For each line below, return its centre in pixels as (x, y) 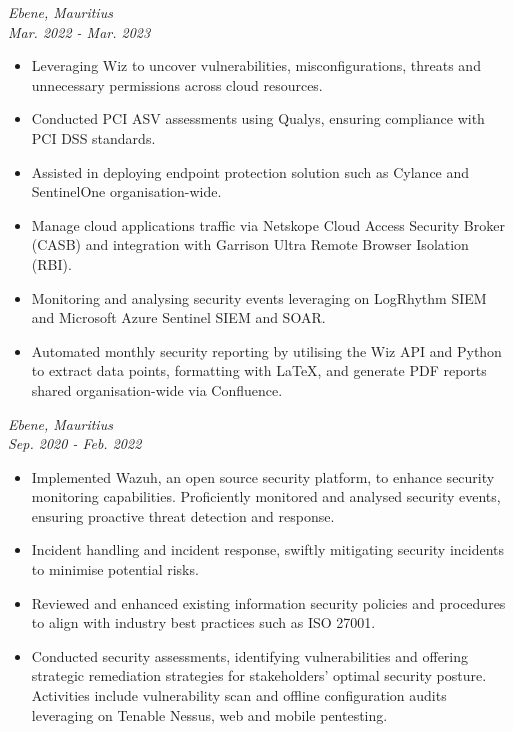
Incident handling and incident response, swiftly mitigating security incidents (268, 549)
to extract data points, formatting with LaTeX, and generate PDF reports (259, 370)
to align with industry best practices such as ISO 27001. (203, 622)
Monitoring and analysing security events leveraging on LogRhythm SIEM (259, 297)
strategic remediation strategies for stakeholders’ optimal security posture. (259, 675)
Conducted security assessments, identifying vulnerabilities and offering (250, 655)
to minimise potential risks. (115, 569)
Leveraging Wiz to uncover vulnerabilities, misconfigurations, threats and (256, 65)
